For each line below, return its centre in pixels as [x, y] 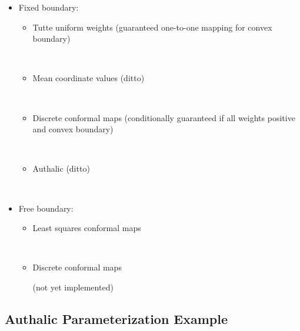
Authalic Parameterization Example [116, 318]
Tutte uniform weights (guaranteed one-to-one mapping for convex [152, 27]
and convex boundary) [73, 129]
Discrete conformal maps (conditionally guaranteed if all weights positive [164, 117]
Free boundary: [46, 208]
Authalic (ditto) [61, 168]
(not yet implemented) [73, 287]
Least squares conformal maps [87, 228]
